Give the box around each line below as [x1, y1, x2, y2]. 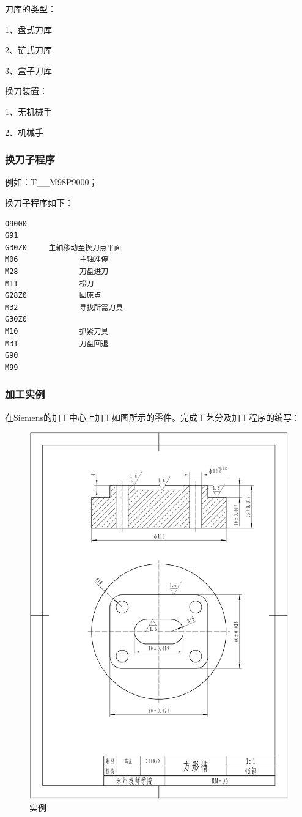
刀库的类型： [5, 2, 56, 15]
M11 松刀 [5, 279, 94, 288]
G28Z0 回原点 [5, 291, 101, 300]
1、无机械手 [5, 105, 52, 117]
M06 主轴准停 [5, 255, 109, 264]
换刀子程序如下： [5, 196, 73, 209]
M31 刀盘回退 [5, 339, 109, 348]
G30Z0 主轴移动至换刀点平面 [5, 243, 122, 252]
